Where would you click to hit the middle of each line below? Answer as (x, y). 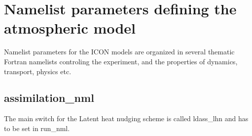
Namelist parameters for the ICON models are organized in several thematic (119, 52)
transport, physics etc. (38, 71)
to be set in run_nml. (37, 128)
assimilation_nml (49, 98)
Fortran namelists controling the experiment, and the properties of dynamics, (121, 61)
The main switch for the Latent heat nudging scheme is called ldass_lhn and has (126, 118)
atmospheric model (70, 28)
